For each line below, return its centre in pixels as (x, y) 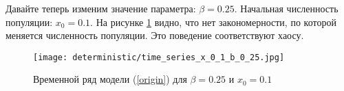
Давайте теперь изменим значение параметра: (101, 8)
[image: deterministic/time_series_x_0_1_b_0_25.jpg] (159, 57)
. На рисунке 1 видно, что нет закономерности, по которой (213, 22)
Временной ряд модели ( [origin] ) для (110, 79)
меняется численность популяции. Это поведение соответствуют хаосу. (155, 35)
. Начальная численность (286, 8)
